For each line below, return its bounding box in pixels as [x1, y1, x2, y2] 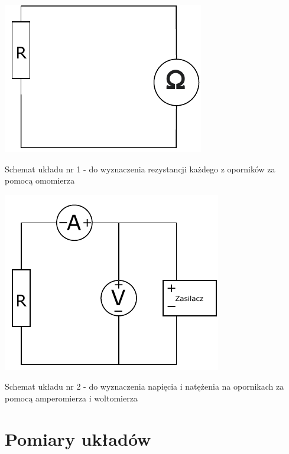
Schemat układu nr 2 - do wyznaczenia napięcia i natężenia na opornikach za [5, 380, 284, 393]
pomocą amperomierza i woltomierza [5, 391, 138, 404]
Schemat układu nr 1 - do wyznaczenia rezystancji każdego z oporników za [5, 162, 275, 175]
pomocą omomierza [5, 174, 75, 187]
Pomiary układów [5, 426, 151, 450]
